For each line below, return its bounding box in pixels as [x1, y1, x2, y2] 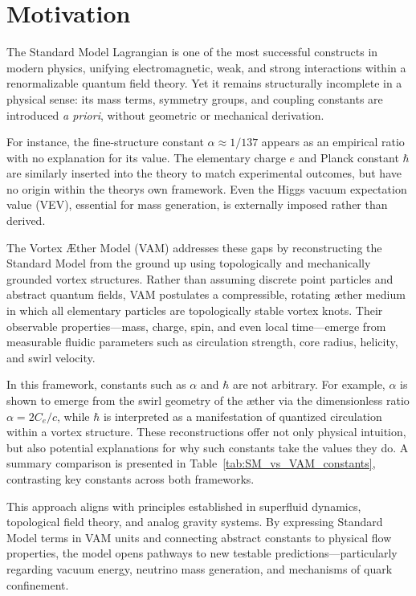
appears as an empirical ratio [261, 133, 405, 150]
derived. [6, 212, 46, 229]
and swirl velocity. [6, 349, 96, 365]
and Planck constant [298, 149, 399, 165]
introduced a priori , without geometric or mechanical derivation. [6, 106, 324, 123]
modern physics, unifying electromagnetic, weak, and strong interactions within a [6, 59, 406, 76]
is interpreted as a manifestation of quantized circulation [103, 407, 382, 424]
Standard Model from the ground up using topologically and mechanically [6, 255, 371, 271]
